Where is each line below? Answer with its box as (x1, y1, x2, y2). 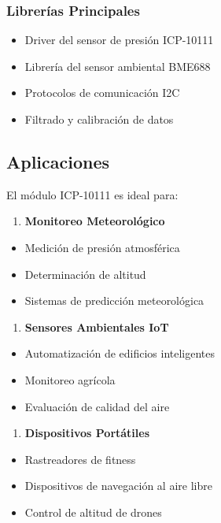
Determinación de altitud (24, 265, 146, 282)
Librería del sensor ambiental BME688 (24, 57, 211, 74)
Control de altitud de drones (24, 503, 162, 520)
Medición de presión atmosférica (24, 239, 180, 255)
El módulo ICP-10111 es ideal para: (6, 186, 179, 202)
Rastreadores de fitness (24, 451, 136, 467)
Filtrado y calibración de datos (24, 111, 174, 127)
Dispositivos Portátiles (24, 425, 150, 441)
